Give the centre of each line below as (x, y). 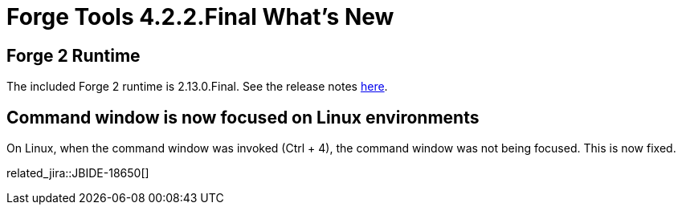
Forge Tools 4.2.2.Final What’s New (200, 17)
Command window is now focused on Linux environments (243, 117)
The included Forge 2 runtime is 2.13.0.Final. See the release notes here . (197, 87)
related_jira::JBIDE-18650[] (78, 173)
